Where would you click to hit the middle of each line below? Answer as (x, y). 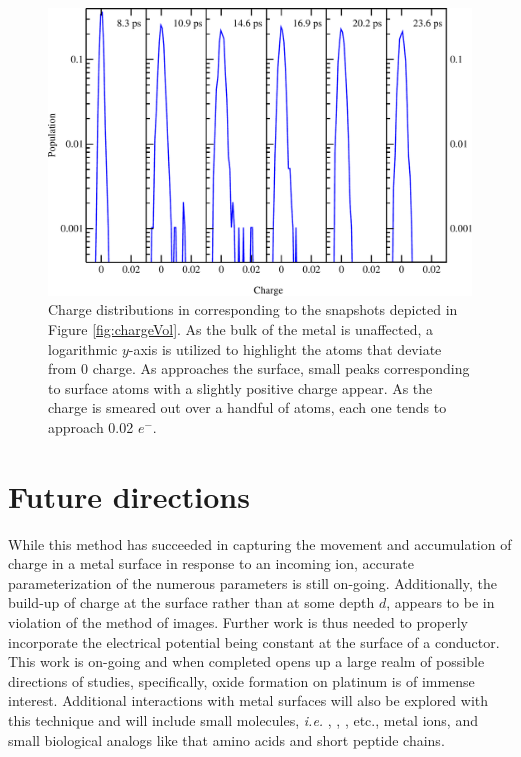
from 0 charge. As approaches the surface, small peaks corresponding (259, 368)
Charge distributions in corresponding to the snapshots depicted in (253, 309)
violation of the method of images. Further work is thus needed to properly (238, 622)
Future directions (129, 495)
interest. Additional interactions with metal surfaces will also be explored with (248, 700)
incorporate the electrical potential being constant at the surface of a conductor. (254, 641)
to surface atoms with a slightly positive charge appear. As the (240, 387)
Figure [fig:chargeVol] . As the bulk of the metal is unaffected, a (241, 328)
